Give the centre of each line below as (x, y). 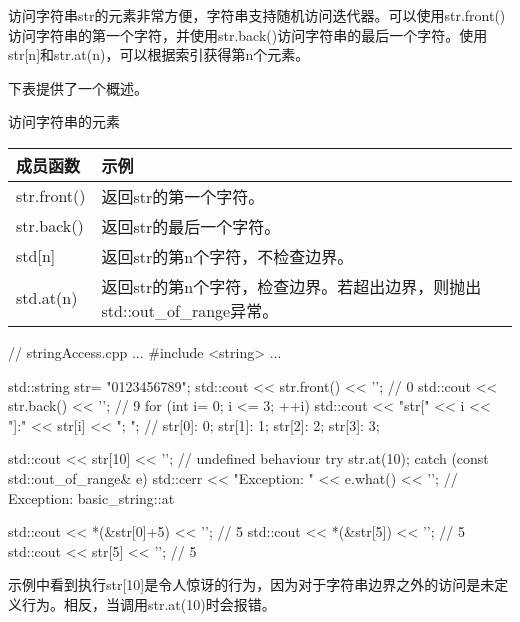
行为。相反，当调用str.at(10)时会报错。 (148, 603)
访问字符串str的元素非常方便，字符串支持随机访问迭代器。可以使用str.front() (257, 15)
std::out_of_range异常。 (190, 310)
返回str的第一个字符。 (183, 196)
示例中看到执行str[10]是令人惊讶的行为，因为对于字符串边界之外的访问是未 (251, 584)
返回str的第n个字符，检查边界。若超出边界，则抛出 (291, 286)
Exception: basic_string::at (91, 497)
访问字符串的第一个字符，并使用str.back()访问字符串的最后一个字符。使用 (248, 34)
